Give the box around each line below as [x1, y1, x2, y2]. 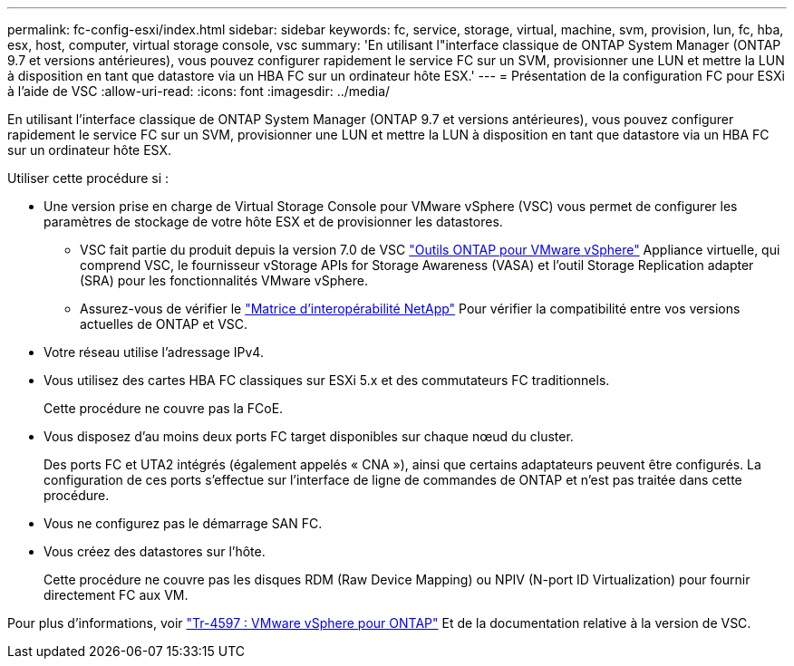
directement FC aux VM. [44, 587, 189, 603]
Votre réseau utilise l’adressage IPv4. [44, 344, 264, 360]
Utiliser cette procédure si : [7, 170, 169, 186]
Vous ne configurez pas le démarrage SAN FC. [44, 516, 323, 531]
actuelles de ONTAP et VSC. [80, 316, 248, 332]
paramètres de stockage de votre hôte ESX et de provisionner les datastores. [44, 214, 503, 229]
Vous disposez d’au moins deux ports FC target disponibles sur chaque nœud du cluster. [44, 429, 574, 444]
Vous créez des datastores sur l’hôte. [44, 544, 266, 559]
